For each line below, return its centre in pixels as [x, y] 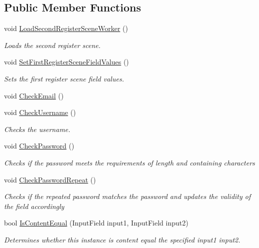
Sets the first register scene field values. [64, 78]
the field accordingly [34, 206]
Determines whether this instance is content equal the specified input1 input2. [122, 239]
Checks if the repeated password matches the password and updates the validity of [127, 196]
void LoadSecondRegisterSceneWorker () [66, 28]
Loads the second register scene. [52, 45]
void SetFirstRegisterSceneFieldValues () [66, 62]
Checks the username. [37, 129]
